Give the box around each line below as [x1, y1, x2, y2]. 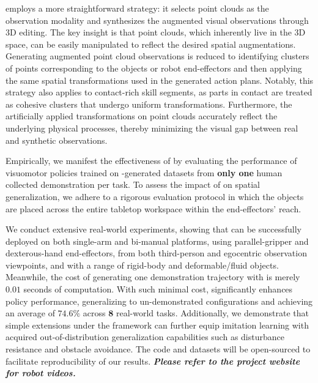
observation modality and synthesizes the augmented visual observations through [6, 13, 309, 26]
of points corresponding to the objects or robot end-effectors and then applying [6, 61, 302, 74]
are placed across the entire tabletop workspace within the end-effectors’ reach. [6, 202, 301, 215]
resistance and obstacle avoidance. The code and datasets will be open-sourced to [6, 343, 311, 355]
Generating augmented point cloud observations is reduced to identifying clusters [6, 50, 309, 62]
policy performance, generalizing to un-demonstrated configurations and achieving [6, 294, 313, 307]
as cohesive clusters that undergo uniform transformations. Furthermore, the [6, 97, 292, 110]
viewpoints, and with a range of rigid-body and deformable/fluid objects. [6, 258, 279, 271]
